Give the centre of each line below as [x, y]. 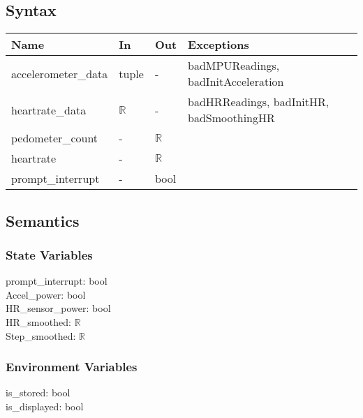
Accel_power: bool [46, 294]
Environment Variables [72, 367]
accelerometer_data [60, 73]
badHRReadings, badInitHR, [259, 102]
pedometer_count [55, 138]
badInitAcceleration [236, 82]
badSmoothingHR [231, 118]
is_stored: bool [38, 393]
